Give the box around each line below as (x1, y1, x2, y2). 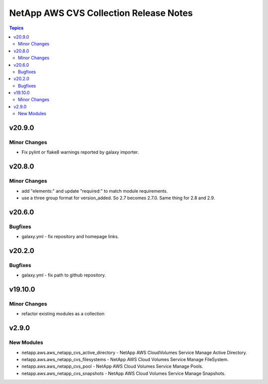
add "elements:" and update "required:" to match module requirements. (21, 188, 168, 194)
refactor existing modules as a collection (21, 311, 105, 317)
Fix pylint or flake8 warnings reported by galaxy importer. (21, 149, 139, 155)
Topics (9, 25, 24, 31)
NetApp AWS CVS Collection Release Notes (9, 7, 193, 18)
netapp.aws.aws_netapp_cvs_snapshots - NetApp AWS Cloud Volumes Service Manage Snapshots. (21, 370, 226, 376)
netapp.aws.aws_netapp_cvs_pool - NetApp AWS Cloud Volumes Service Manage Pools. (21, 364, 203, 370)
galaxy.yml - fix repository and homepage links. (21, 234, 119, 240)
